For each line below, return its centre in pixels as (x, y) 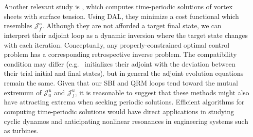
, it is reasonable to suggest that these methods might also (162, 92)
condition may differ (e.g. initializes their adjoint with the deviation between (120, 63)
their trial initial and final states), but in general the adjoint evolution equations (124, 73)
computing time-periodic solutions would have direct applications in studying (119, 111)
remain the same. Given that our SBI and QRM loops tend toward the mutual (121, 82)
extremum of (23, 92)
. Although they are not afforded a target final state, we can (132, 26)
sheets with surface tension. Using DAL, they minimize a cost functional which (122, 16)
